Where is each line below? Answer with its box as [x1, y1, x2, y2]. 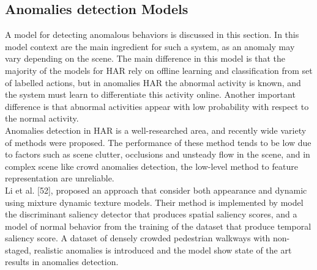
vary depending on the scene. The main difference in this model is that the [5, 52, 286, 65]
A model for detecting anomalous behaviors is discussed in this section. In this [5, 28, 299, 41]
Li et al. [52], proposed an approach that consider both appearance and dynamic [5, 183, 307, 196]
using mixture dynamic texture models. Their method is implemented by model [5, 195, 304, 208]
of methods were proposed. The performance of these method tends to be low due [5, 136, 311, 148]
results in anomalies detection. [5, 255, 119, 268]
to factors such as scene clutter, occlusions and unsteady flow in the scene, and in [5, 148, 310, 161]
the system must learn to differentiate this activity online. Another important [5, 88, 296, 101]
